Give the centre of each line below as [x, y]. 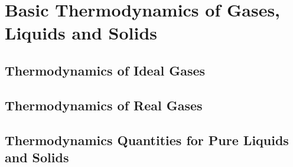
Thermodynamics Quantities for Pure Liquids [147, 140]
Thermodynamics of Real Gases [104, 105]
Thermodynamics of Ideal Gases [105, 70]
